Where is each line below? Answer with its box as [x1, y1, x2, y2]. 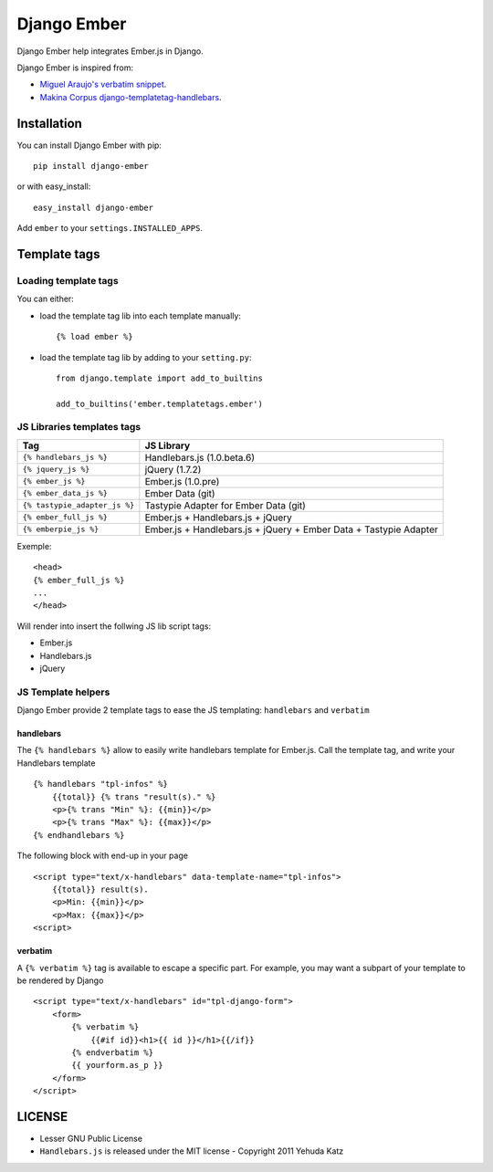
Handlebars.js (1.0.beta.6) [144, 451, 256, 464]
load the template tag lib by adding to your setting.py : [39, 351, 252, 362]
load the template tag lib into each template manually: [39, 310, 242, 321]
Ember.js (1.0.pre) [144, 475, 220, 487]
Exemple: [16, 540, 52, 551]
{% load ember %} [56, 331, 133, 342]
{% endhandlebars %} [33, 830, 125, 840]
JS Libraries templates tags [16, 421, 142, 434]
